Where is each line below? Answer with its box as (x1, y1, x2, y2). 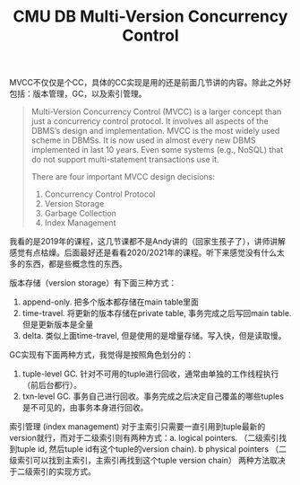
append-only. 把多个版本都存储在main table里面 (21, 296, 199, 307)
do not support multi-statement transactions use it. (30, 154, 219, 165)
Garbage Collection (44, 208, 116, 219)
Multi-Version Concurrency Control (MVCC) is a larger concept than (30, 106, 282, 118)
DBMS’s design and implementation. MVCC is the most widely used (30, 126, 280, 137)
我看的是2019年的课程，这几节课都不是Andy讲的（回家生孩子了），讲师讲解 (9, 236, 287, 247)
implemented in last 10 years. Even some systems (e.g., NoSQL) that (30, 145, 284, 155)
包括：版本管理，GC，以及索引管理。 (9, 88, 147, 100)
